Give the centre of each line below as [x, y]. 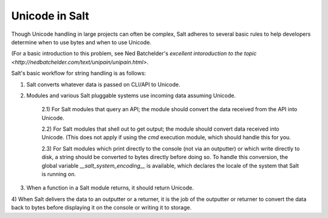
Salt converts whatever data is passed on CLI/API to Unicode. [103, 84]
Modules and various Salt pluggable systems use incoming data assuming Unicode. [131, 95]
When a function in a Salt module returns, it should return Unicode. [110, 188]
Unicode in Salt [50, 16]
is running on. [59, 174]
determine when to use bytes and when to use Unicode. [81, 42]
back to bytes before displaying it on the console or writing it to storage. [101, 208]
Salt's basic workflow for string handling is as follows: [79, 73]
